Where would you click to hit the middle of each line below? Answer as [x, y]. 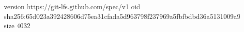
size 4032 [17, 25]
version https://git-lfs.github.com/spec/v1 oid [72, 6]
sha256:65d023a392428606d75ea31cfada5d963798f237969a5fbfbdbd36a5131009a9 [122, 16]
